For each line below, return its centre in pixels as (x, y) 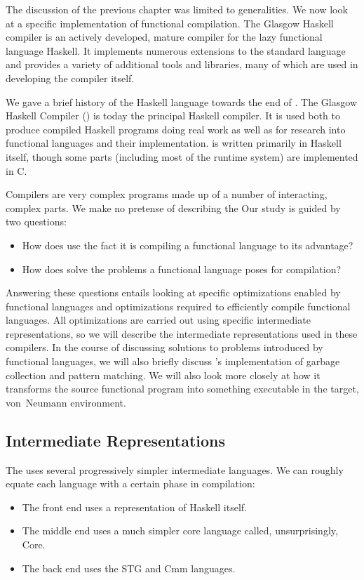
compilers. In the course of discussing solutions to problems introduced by (164, 347)
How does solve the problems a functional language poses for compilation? (182, 269)
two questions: (36, 222)
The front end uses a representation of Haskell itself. (134, 507)
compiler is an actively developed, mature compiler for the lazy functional (164, 37)
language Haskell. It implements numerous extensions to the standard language (176, 50)
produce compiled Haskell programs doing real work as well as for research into (176, 129)
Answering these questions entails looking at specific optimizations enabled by (173, 292)
